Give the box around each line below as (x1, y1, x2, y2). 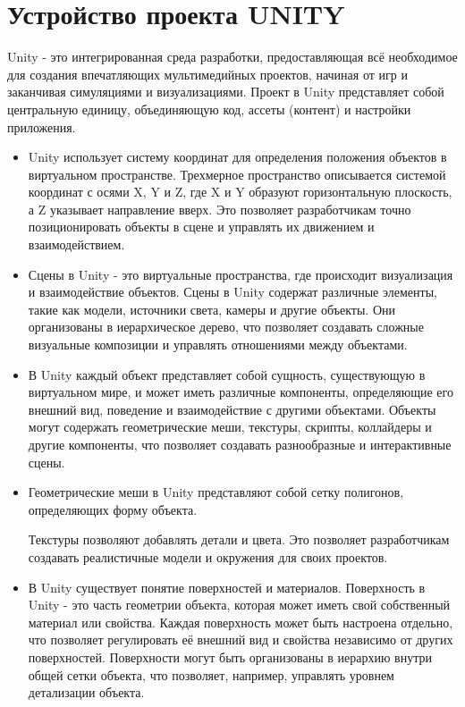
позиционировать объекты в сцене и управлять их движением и (28, 217, 375, 236)
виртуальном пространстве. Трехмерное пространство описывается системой (28, 164, 446, 183)
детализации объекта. (28, 683, 145, 702)
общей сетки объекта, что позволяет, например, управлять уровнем (28, 665, 394, 684)
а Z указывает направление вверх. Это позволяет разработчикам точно (28, 199, 411, 218)
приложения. (7, 117, 76, 136)
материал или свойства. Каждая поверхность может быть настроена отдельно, (28, 612, 453, 631)
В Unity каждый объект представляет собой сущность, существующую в (28, 365, 426, 383)
